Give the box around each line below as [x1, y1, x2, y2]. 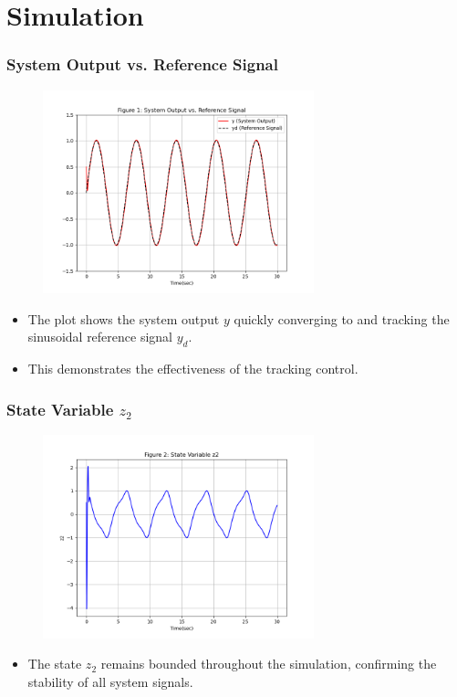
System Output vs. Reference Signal [6, 53, 278, 76]
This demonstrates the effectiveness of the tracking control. [27, 359, 358, 378]
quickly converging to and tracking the [234, 309, 450, 328]
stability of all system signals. [27, 671, 193, 691]
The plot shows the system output [27, 309, 220, 328]
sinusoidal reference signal [27, 327, 172, 346]
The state [27, 654, 82, 673]
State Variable [6, 397, 114, 420]
